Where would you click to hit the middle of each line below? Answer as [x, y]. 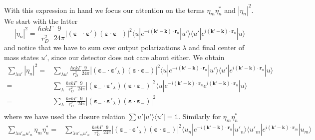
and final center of [217, 47]
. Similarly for [200, 116]
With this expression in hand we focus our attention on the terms [104, 10]
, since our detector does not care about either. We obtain [136, 57]
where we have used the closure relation [65, 116]
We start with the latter [41, 21]
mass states [21, 57]
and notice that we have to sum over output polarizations [92, 47]
